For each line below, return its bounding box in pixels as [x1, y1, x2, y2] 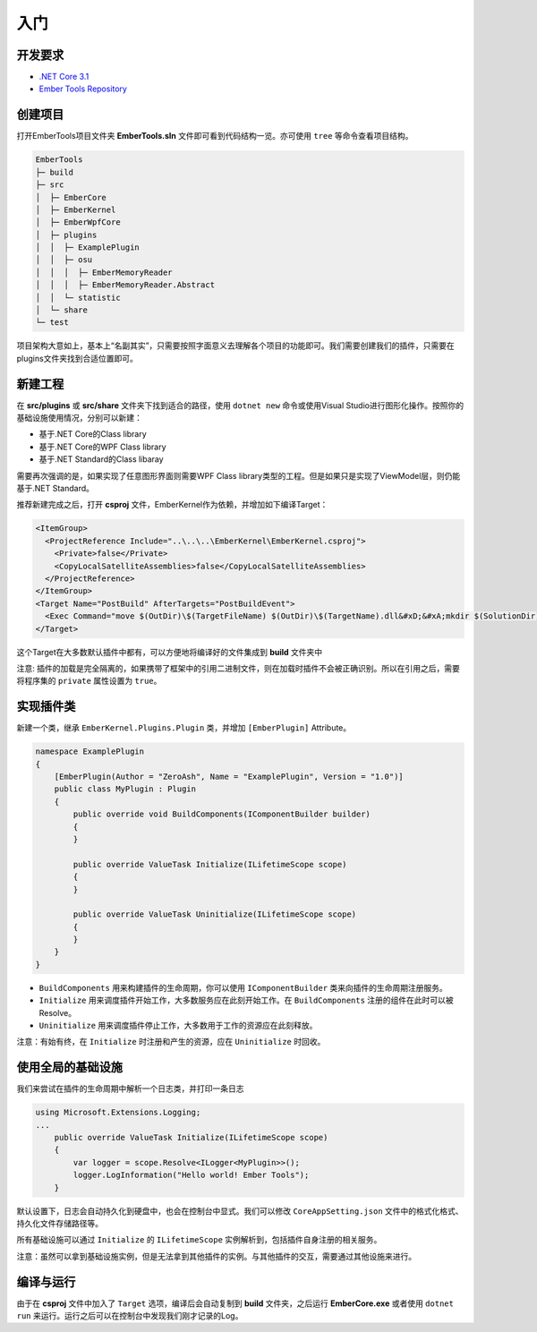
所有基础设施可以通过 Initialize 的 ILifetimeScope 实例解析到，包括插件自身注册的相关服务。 [16, 1234, 382, 1245]
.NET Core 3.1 [38, 72, 89, 82]
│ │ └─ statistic [35, 292, 121, 303]
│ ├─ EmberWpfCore [35, 218, 121, 227]
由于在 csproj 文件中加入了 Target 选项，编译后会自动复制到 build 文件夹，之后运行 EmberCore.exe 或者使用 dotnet [16, 1298, 454, 1309]
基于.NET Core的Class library [38, 429, 147, 440]
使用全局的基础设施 [16, 1060, 123, 1075]
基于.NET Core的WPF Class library [38, 441, 166, 452]
